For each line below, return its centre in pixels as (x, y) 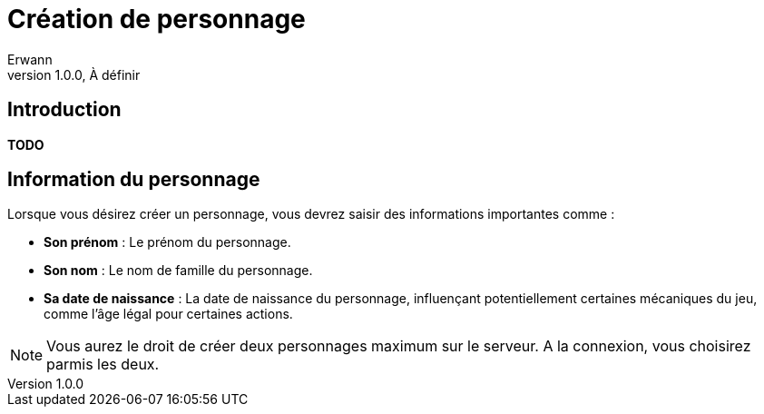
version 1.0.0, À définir (74, 74)
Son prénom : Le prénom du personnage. (167, 242)
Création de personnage (157, 19)
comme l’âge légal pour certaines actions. (168, 314)
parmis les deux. (103, 365)
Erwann (30, 59)
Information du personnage (134, 180)
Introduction (64, 110)
